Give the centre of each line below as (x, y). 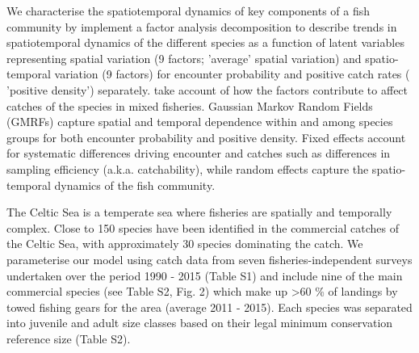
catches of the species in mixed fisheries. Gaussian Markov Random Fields (190, 105)
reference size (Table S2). (69, 338)
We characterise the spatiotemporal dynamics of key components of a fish (189, 11)
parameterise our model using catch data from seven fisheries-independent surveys (209, 259)
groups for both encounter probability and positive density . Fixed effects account (206, 137)
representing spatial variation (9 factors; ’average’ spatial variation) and (184, 58)
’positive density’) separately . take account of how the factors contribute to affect (207, 89)
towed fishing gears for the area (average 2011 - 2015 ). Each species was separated (209, 307)
